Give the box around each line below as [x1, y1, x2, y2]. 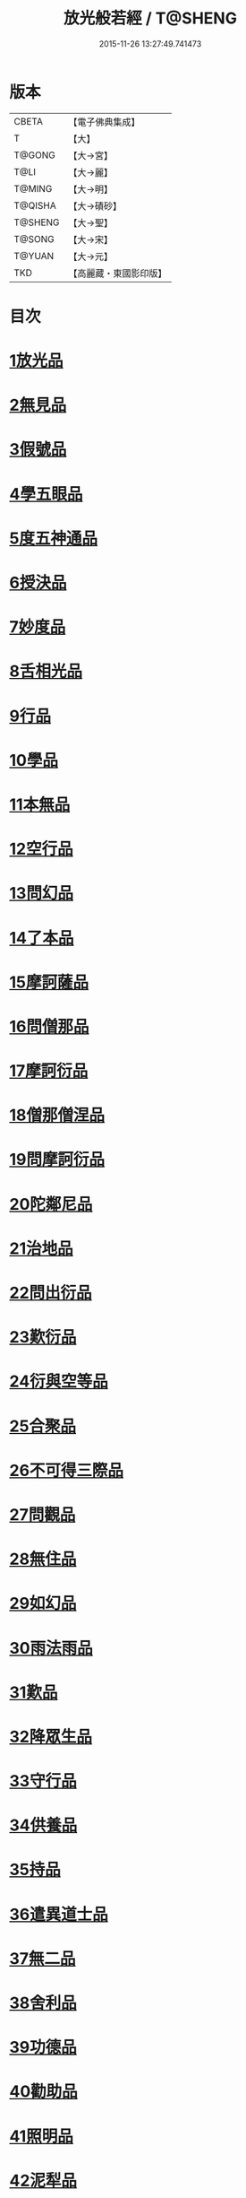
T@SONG [13, 232, 55, 245]
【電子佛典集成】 [68, 116, 140, 128]
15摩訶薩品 [9, 972, 89, 992]
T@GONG [13, 149, 55, 161]
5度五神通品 [9, 528, 98, 548]
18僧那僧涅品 [9, 1105, 106, 1125]
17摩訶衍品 [9, 1061, 89, 1082]
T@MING [13, 182, 53, 195]
